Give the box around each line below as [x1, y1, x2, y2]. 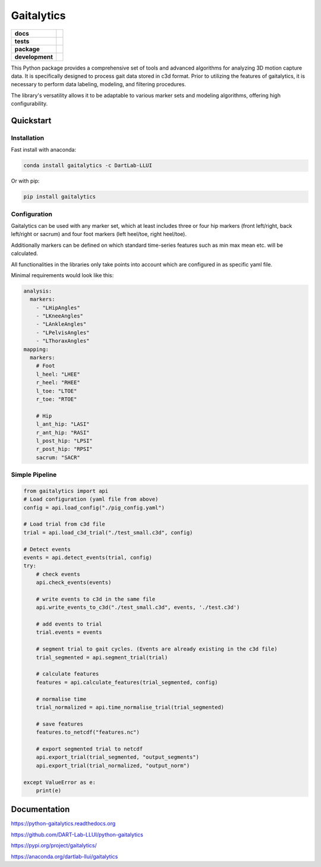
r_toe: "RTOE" [36, 395, 77, 403]
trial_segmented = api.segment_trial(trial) [36, 654, 168, 661]
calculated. [11, 250, 39, 257]
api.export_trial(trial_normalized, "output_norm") [36, 762, 190, 769]
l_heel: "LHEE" [36, 370, 80, 378]
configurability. [11, 100, 48, 107]
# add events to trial [36, 621, 102, 627]
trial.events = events [36, 629, 102, 636]
